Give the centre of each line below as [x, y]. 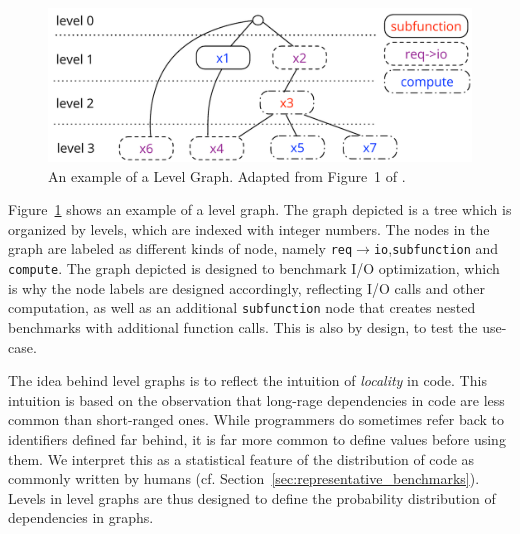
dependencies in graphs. [81, 517]
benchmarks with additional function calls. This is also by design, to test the [243, 326]
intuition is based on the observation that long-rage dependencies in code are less [256, 399]
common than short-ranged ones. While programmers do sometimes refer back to [256, 419]
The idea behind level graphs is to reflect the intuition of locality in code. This [247, 380]
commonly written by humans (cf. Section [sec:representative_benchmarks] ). [244, 478]
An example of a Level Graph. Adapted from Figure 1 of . [227, 175]
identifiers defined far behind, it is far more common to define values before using [257, 438]
